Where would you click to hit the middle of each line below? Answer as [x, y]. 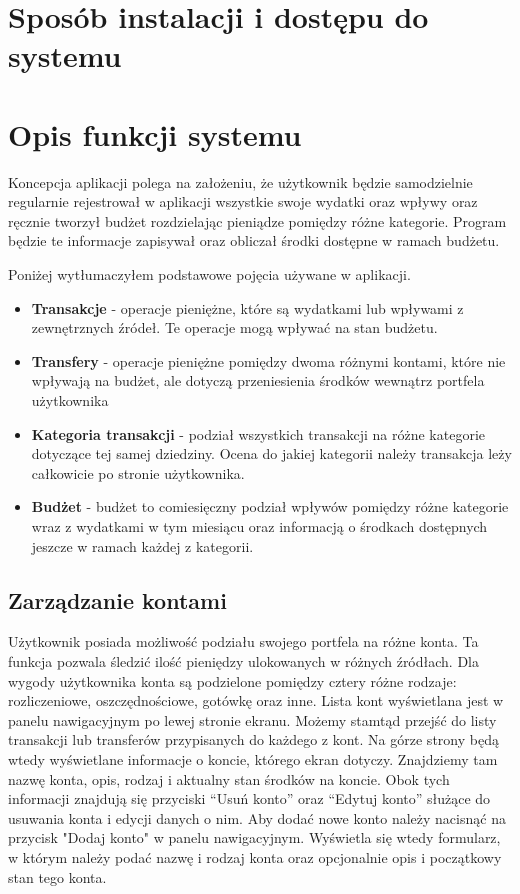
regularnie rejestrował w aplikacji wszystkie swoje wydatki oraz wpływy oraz [243, 201]
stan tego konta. [57, 876]
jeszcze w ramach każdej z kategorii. [142, 545]
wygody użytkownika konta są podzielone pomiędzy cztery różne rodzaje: [232, 680]
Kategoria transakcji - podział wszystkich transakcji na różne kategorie [258, 433]
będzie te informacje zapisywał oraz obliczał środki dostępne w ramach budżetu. [254, 240]
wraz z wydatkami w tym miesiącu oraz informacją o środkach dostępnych [259, 526]
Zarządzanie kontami [117, 599]
